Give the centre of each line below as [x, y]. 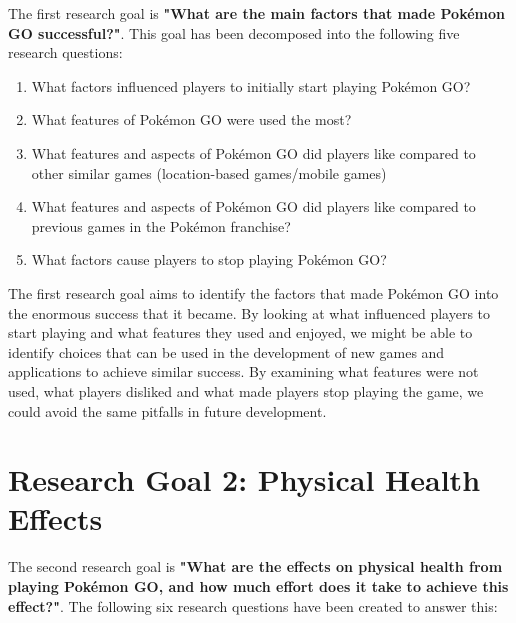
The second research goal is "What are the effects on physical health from [255, 566]
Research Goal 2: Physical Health [244, 479]
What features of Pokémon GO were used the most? [191, 119]
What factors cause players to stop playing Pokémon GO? [209, 259]
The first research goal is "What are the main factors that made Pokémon [256, 13]
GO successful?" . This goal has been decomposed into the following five [234, 32]
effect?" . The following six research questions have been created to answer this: [253, 605]
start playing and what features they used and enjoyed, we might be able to [240, 332]
